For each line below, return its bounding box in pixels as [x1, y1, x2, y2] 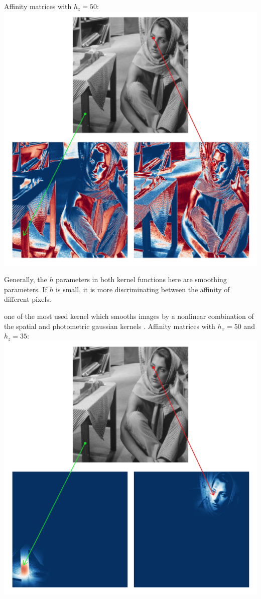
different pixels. [4, 294, 51, 304]
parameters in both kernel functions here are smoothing [56, 274, 227, 285]
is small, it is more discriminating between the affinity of [56, 284, 230, 294]
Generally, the [4, 274, 47, 285]
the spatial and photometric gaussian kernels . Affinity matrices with [4, 320, 215, 331]
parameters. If [4, 284, 47, 294]
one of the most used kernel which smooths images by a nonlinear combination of [4, 310, 254, 321]
